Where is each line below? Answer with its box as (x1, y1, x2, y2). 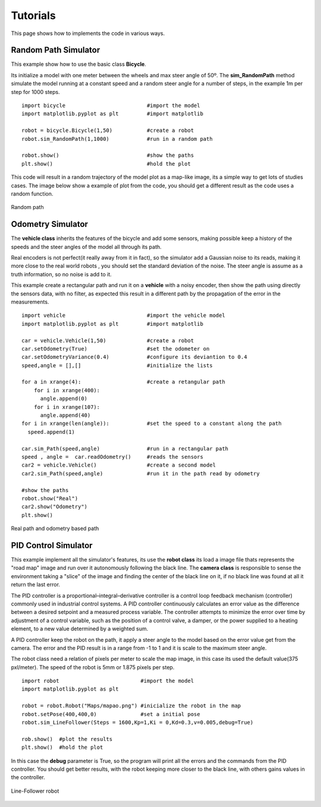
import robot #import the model (21, 677, 194, 685)
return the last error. (11, 581, 61, 588)
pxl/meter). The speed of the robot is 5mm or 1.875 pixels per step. (11, 663, 175, 671)
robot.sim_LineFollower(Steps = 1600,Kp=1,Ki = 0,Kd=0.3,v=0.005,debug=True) (21, 719, 254, 726)
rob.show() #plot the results (21, 736, 113, 742)
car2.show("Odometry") (21, 503, 88, 510)
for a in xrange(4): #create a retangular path (21, 379, 225, 386)
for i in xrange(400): (33, 387, 100, 393)
